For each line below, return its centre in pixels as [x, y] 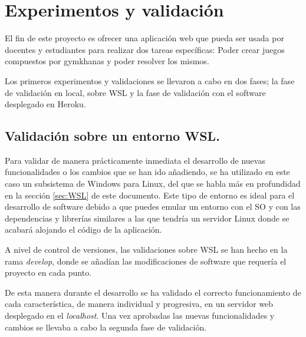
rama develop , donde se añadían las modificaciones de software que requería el [146, 261]
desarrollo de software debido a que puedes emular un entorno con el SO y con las [153, 207]
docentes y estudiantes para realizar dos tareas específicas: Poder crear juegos [145, 49]
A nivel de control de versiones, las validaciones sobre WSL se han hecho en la [146, 250]
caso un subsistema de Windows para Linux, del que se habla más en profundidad [153, 184]
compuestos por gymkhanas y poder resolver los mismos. [107, 61]
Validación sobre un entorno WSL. [112, 136]
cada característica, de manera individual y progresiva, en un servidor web [139, 304]
